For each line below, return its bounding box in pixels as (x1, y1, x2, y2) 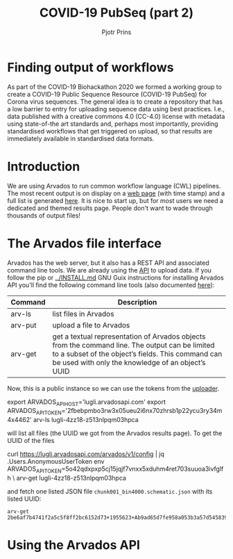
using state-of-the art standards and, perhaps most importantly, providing (7, 120, 218, 128)
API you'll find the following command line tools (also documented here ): (7, 280, 215, 289)
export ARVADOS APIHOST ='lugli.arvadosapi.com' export (7, 398, 166, 407)
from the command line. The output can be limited (52, 340, 215, 350)
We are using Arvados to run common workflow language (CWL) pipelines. (7, 181, 221, 190)
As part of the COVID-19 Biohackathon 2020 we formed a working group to (7, 82, 222, 91)
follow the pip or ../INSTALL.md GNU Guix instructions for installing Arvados (7, 273, 224, 282)
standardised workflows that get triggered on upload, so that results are (7, 127, 213, 135)
